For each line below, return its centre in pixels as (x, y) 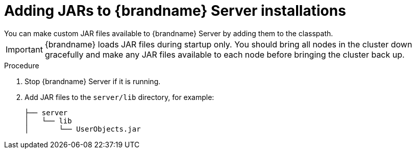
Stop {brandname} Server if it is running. (93, 81)
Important (24, 49)
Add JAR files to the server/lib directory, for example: (119, 97)
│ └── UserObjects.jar (83, 129)
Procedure (22, 65)
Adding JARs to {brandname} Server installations (175, 11)
